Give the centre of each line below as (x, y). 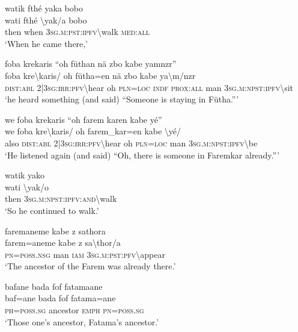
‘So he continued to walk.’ (52, 210)
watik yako (25, 175)
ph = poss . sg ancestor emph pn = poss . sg (74, 310)
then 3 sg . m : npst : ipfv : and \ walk (61, 199)
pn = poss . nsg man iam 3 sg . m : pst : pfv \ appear (85, 254)
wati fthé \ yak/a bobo (46, 20)
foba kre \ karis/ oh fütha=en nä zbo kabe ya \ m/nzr (100, 75)
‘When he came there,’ (47, 43)
